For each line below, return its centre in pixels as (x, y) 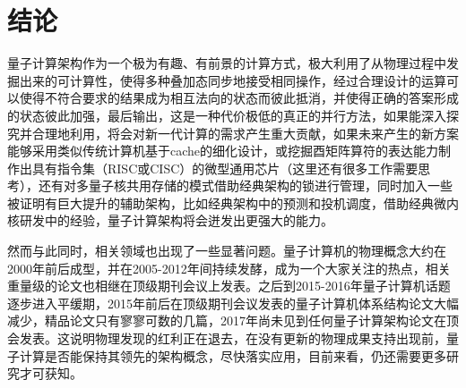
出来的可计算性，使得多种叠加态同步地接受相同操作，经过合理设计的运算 (233, 80)
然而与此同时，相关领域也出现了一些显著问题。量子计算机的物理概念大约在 (227, 251)
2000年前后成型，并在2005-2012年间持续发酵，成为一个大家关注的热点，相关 (229, 268)
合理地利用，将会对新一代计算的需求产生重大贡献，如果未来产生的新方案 (245, 133)
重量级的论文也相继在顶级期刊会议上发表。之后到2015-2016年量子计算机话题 (229, 286)
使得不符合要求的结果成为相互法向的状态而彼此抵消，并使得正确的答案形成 (239, 98)
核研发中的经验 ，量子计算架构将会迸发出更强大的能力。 (170, 220)
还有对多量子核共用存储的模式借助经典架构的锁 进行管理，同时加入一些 (245, 186)
